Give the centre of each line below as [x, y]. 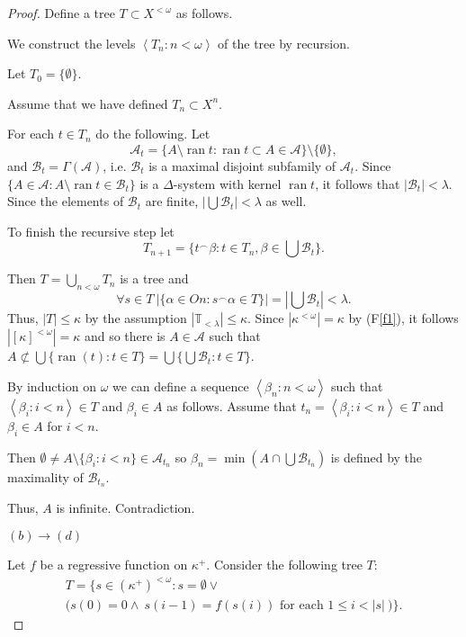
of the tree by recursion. [284, 43]
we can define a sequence [181, 386]
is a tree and [154, 278]
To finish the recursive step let [91, 231]
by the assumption [136, 318]
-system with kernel [227, 183]
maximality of [45, 476]
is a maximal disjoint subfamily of [242, 165]
